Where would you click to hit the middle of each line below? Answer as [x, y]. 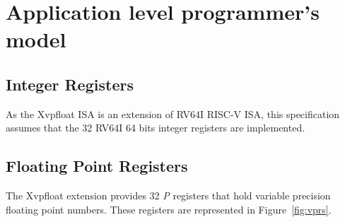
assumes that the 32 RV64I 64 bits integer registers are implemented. [156, 128]
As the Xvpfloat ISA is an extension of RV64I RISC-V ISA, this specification [173, 113]
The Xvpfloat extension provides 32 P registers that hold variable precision [168, 195]
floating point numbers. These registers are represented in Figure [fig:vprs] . [169, 209]
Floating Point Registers [97, 166]
